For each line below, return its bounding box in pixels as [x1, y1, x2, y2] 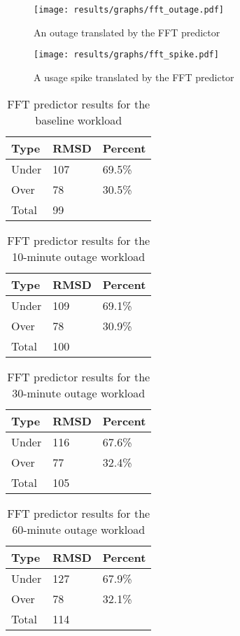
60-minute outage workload [12, 521, 146, 537]
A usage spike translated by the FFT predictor [34, 69, 234, 84]
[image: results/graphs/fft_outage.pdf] [34, 5, 225, 15]
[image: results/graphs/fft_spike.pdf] [34, 50, 219, 60]
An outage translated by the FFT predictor [34, 24, 220, 39]
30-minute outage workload [12, 384, 146, 401]
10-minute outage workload [12, 248, 146, 264]
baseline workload [35, 111, 122, 128]
